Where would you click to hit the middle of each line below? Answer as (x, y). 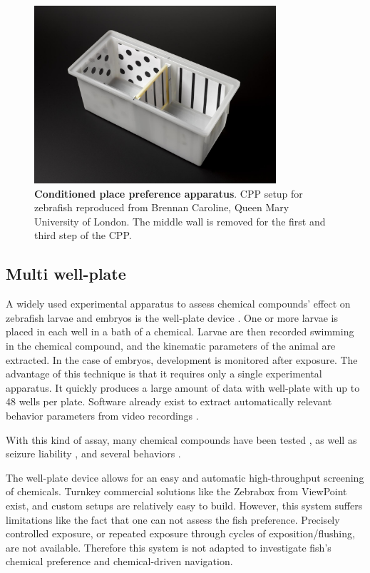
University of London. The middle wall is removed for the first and (180, 221)
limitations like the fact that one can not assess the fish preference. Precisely (173, 519)
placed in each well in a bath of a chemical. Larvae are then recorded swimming (180, 331)
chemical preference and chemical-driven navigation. (119, 561)
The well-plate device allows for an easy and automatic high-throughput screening (185, 477)
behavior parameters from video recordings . (102, 415)
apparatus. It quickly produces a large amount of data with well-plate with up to (183, 387)
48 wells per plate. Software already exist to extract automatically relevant (169, 401)
